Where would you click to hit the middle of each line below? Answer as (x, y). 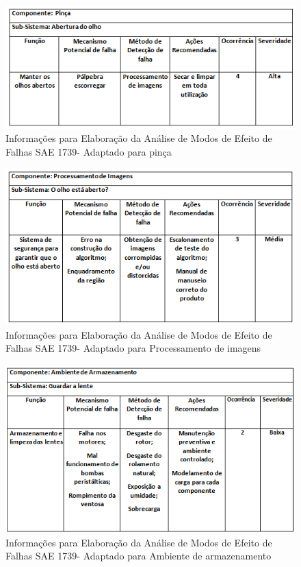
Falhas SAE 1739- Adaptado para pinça (89, 151)
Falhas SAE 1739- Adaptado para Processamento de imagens (133, 348)
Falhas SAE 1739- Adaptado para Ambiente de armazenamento (139, 556)
